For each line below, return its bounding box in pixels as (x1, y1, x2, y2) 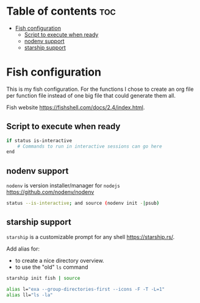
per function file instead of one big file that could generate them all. (6, 91, 176, 99)
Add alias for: (6, 245, 40, 252)
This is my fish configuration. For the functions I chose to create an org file (6, 85, 194, 93)
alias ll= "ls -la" (6, 291, 53, 298)
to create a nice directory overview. (15, 257, 105, 264)
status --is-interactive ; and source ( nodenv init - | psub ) (6, 200, 160, 207)
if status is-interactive (6, 137, 72, 144)
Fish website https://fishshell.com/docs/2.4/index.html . (6, 104, 145, 111)
